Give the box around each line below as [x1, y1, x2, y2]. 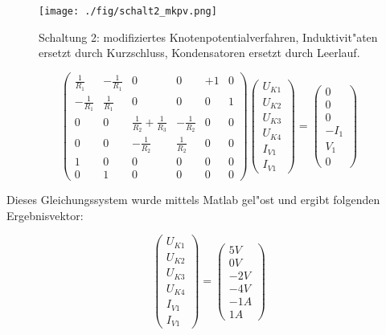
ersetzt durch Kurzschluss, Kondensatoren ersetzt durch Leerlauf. [39, 44, 360, 61]
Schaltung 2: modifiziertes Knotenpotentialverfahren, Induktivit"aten [39, 28, 378, 45]
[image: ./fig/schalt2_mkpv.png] [39, 6, 217, 17]
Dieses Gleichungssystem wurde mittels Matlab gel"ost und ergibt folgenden [6, 191, 380, 208]
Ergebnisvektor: [6, 206, 84, 223]
